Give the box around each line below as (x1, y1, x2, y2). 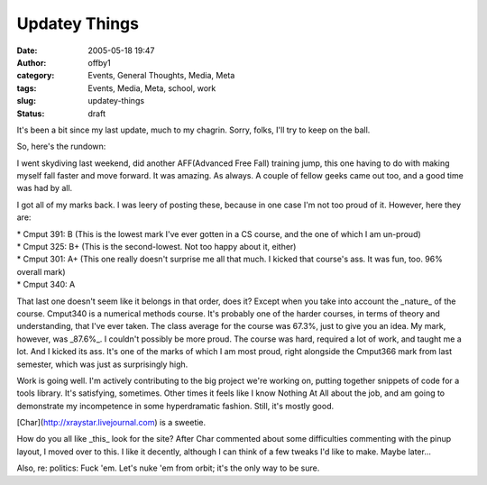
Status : (16, 108, 45, 119)
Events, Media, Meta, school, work (87, 82, 216, 94)
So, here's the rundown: (16, 141, 106, 152)
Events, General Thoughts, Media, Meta (87, 70, 235, 81)
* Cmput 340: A (16, 279, 76, 290)
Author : (16, 57, 47, 68)
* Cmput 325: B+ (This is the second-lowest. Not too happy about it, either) (16, 242, 297, 252)
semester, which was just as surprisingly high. (16, 359, 188, 370)
